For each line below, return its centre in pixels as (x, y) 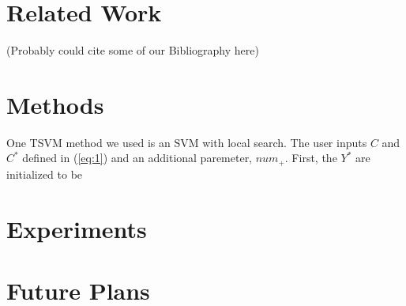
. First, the (311, 158)
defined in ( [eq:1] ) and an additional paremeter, (137, 158)
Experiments (77, 228)
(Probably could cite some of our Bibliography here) (133, 50)
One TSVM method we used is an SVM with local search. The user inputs (187, 142)
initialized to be (45, 174)
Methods (55, 104)
